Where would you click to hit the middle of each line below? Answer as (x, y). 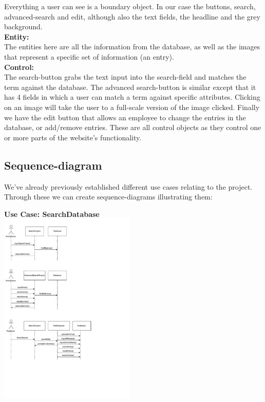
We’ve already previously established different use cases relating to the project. (128, 186)
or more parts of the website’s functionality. (73, 137)
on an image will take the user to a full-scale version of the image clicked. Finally (132, 107)
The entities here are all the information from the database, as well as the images (132, 47)
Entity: (17, 36)
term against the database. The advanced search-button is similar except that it (130, 87)
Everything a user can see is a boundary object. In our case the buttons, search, (130, 6)
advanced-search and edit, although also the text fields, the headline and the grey (132, 16)
